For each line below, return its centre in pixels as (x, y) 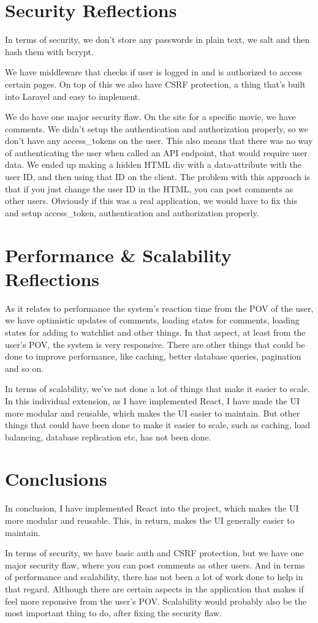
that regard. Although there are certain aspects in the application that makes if (154, 588)
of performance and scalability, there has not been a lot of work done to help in (154, 577)
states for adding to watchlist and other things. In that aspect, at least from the (155, 332)
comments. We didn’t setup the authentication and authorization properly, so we (157, 128)
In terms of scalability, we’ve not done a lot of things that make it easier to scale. (157, 389)
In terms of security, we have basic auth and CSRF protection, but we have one (154, 553)
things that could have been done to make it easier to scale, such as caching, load (158, 425)
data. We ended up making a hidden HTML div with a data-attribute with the (153, 164)
